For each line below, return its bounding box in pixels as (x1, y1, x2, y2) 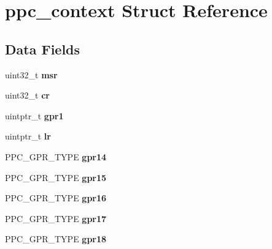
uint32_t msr (5, 68, 58, 81)
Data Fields (5, 39, 80, 58)
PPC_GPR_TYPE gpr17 (5, 212, 107, 225)
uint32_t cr (5, 89, 50, 102)
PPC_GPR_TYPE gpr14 (5, 150, 107, 163)
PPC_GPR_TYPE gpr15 (5, 171, 107, 184)
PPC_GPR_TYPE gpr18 (5, 232, 107, 245)
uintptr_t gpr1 (5, 109, 64, 122)
